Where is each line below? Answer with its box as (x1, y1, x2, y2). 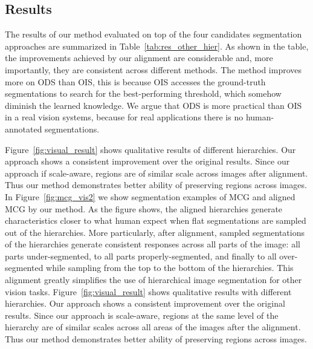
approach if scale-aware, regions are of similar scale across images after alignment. (5, 166, 308, 179)
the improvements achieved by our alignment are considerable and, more (5, 51, 273, 64)
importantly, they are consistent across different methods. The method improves (5, 63, 302, 76)
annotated (5, 122, 42, 135)
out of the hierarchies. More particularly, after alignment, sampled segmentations (5, 226, 305, 238)
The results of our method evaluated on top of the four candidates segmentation (5, 28, 302, 41)
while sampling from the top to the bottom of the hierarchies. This (46, 261, 294, 274)
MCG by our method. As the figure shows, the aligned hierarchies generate (5, 202, 283, 215)
